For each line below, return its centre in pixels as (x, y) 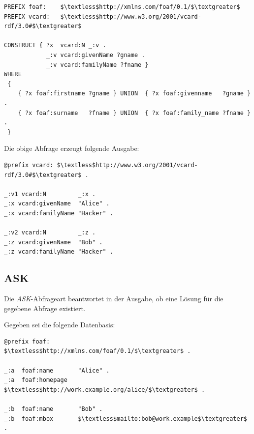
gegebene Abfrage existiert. (45, 308)
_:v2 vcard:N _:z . (50, 233)
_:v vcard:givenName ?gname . (95, 55)
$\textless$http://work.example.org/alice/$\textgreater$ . (105, 390)
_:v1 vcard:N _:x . (50, 194)
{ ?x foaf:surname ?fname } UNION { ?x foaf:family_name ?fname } (134, 113)
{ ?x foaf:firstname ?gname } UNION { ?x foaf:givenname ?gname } (134, 94)
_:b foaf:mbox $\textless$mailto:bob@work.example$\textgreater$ (126, 419)
